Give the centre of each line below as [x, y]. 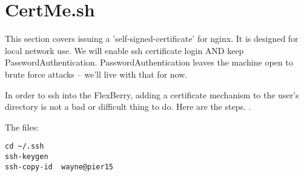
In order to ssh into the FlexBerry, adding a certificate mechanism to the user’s [152, 94]
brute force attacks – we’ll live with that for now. [96, 74]
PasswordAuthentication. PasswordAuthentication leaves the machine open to [149, 62]
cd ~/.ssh [25, 147]
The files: [22, 127]
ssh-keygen [27, 156]
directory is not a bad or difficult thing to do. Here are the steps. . [128, 107]
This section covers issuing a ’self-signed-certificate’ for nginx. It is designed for [152, 39]
